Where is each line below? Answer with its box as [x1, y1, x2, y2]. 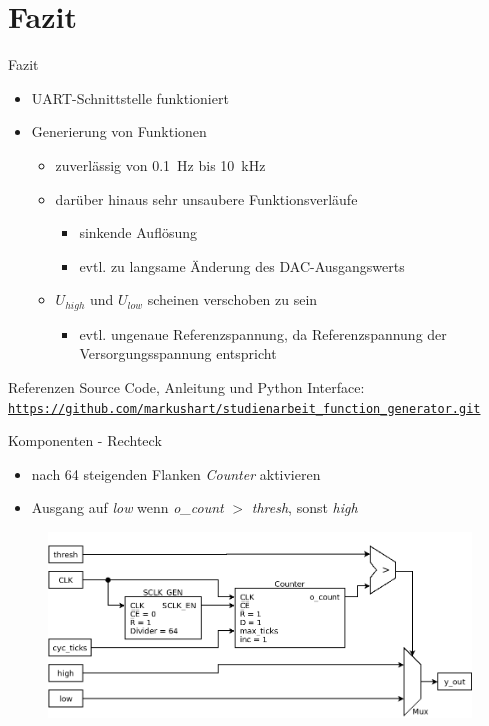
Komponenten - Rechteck [8, 430, 162, 451]
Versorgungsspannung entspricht [79, 343, 277, 364]
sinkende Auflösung [79, 222, 198, 243]
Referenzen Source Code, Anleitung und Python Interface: [8, 376, 365, 397]
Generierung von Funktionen [31, 121, 207, 142]
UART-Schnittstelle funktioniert [31, 87, 229, 108]
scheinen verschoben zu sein [147, 289, 318, 310]
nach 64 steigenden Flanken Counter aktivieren [31, 463, 321, 484]
